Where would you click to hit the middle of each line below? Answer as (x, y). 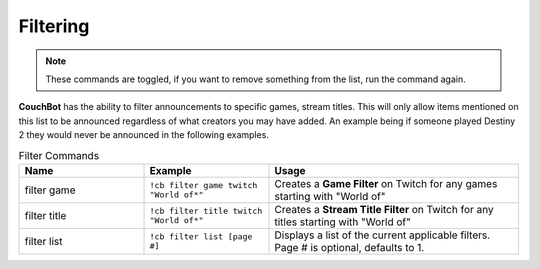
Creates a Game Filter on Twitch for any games (386, 183)
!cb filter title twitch (206, 210)
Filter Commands (59, 155)
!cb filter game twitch (203, 185)
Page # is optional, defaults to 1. (349, 247)
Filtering (54, 26)
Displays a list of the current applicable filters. (382, 235)
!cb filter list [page (201, 236)
